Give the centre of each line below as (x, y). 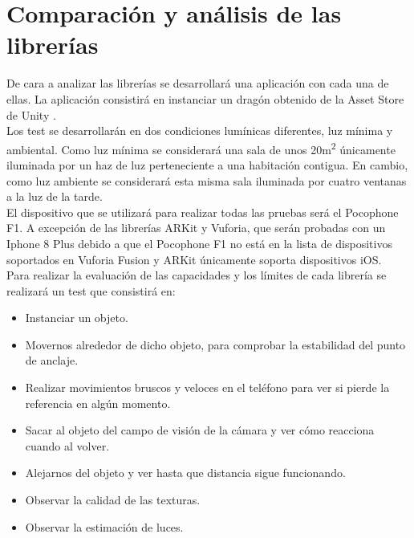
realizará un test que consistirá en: (91, 290)
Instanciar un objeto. (77, 318)
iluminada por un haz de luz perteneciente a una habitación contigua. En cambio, (207, 164)
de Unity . (31, 114)
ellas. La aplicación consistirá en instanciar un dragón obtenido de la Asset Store (205, 98)
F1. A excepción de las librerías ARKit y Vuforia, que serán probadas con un (196, 228)
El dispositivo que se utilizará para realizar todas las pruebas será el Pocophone (203, 212)
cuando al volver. (67, 445)
